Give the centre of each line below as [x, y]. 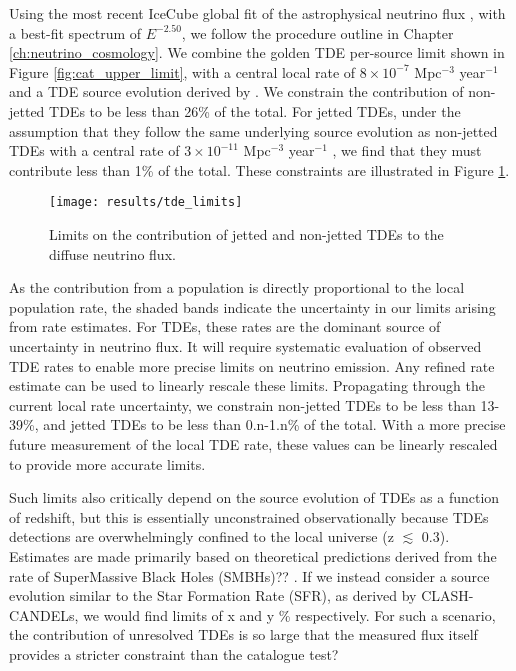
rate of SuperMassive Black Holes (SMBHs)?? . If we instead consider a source [249, 575]
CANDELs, [44, 614]
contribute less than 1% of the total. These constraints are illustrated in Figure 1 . [259, 169]
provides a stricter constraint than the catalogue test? [174, 653]
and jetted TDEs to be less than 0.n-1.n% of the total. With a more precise [274, 424]
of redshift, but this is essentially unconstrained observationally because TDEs [249, 516]
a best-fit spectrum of [75, 32]
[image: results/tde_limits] [146, 202]
